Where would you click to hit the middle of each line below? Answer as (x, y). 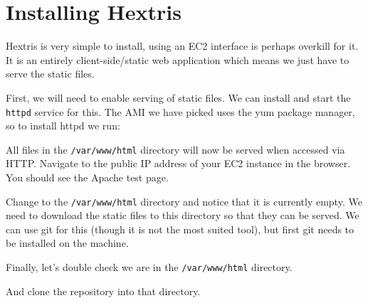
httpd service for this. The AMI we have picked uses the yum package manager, (180, 111)
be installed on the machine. (67, 243)
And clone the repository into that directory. (103, 291)
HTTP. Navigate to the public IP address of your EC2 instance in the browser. (178, 163)
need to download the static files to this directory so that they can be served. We (183, 215)
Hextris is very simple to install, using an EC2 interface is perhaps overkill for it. (182, 46)
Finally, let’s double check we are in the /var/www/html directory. (149, 267)
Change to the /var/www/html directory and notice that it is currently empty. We (184, 201)
